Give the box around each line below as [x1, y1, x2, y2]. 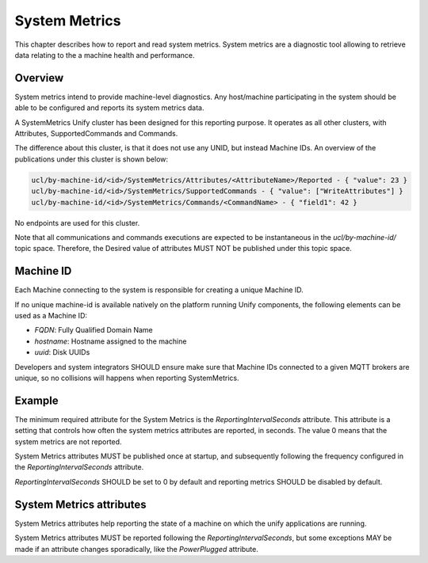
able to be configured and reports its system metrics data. [14, 103, 204, 112]
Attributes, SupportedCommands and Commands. [14, 129, 178, 139]
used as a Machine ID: [14, 311, 87, 321]
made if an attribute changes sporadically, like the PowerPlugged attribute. [14, 544, 259, 553]
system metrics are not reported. [14, 436, 122, 447]
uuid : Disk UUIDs [34, 348, 90, 357]
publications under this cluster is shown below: [14, 154, 169, 164]
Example [14, 394, 59, 407]
